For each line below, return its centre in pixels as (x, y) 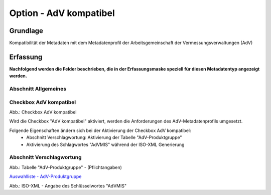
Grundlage (26, 31)
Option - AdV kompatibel (62, 13)
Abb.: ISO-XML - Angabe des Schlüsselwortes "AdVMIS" (68, 185)
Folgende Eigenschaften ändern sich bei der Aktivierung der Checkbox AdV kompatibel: (100, 130)
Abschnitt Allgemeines (38, 89)
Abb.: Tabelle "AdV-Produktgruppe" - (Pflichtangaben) (66, 167)
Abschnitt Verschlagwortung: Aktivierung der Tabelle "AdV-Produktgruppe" (104, 137)
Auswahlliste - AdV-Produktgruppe (45, 176)
